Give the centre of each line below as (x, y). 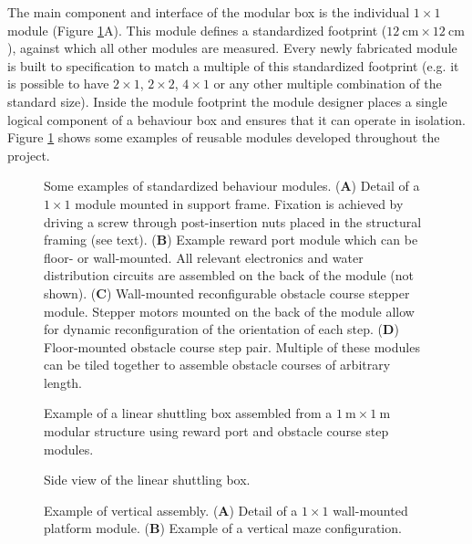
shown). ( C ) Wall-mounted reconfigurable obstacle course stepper (227, 293)
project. (29, 155)
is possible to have (58, 84)
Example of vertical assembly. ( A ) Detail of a (171, 510)
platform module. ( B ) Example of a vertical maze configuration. (223, 528)
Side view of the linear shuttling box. (147, 480)
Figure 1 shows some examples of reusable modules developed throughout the (224, 137)
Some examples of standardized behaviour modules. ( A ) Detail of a (232, 186)
